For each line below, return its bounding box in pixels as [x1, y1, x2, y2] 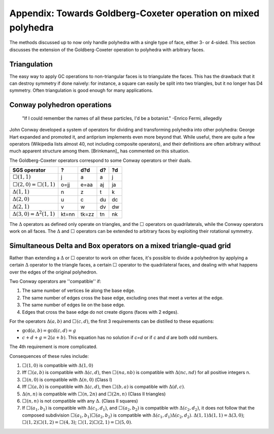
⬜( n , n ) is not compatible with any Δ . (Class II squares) [22, 398, 138, 404]
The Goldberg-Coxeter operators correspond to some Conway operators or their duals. [9, 157, 192, 163]
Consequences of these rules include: [9, 353, 89, 359]
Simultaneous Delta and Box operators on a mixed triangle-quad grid [9, 241, 231, 250]
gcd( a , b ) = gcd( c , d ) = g [22, 328, 76, 333]
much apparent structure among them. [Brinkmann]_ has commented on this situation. [9, 148, 190, 154]
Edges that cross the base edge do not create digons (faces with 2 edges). [22, 309, 179, 315]
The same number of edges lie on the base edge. [22, 302, 125, 308]
